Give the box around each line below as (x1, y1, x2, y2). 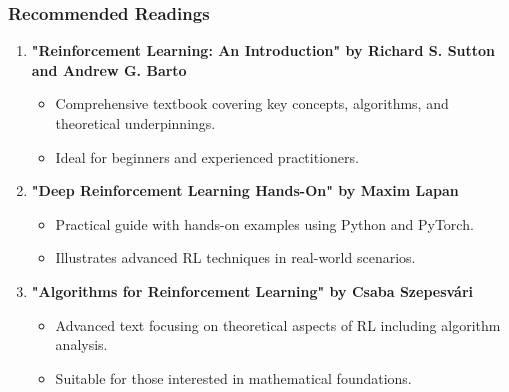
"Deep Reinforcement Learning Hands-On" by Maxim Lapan (31, 180, 459, 201)
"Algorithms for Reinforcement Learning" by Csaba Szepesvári (31, 280, 474, 301)
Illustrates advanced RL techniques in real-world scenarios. (55, 247, 416, 268)
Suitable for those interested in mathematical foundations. (55, 367, 412, 388)
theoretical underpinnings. (55, 113, 216, 133)
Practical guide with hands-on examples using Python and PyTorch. (55, 213, 474, 234)
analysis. (55, 334, 108, 355)
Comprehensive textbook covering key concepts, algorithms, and (55, 93, 449, 114)
